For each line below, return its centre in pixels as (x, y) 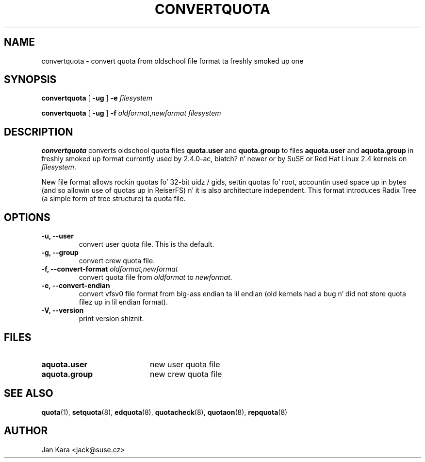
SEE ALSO (29, 394)
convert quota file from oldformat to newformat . (155, 277)
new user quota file (185, 364)
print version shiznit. (111, 319)
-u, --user (57, 236)
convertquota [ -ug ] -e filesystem (97, 98)
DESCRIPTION (39, 132)
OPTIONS (27, 217)
